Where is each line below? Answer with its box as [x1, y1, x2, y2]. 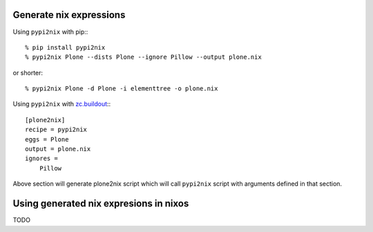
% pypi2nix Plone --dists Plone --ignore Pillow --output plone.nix [25, 53, 262, 61]
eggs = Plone [25, 135, 69, 143]
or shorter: [12, 68, 44, 77]
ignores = [25, 155, 58, 162]
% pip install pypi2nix [25, 43, 106, 51]
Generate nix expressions [12, 9, 126, 21]
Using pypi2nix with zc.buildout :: [12, 100, 111, 108]
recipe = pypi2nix [25, 126, 88, 134]
